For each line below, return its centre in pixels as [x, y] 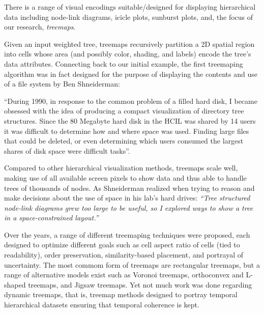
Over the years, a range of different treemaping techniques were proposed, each [127, 234]
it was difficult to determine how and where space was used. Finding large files [127, 131]
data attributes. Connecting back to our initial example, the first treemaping [124, 63]
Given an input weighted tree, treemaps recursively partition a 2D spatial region [129, 44]
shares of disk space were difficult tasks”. [67, 150]
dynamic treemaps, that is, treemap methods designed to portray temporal [121, 294]
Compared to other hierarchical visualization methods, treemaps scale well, [121, 168]
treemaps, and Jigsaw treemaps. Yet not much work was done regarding [140, 284]
